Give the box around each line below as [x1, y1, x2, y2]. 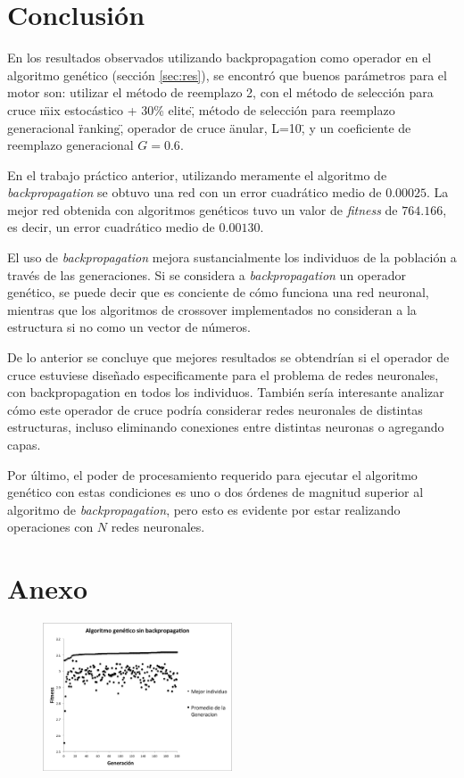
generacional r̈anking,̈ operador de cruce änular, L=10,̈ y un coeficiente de [7, 118, 411, 137]
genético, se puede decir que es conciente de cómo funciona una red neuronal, [7, 283, 429, 302]
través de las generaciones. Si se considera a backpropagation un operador [7, 265, 406, 284]
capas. [7, 435, 41, 453]
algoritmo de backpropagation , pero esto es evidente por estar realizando [7, 500, 401, 518]
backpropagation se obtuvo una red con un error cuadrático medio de [7, 183, 382, 202]
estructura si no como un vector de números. [7, 318, 251, 336]
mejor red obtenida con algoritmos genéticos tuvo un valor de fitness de [7, 200, 398, 219]
